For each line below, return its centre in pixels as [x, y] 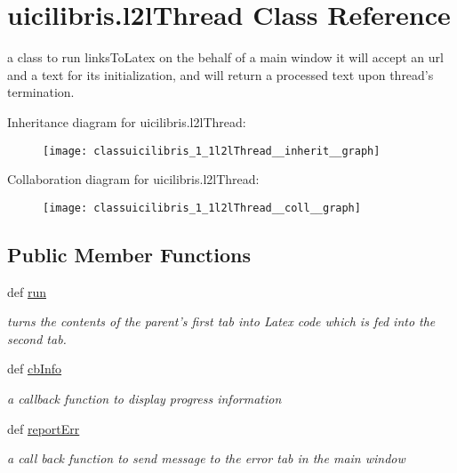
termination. [41, 92]
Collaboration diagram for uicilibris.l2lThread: [133, 179]
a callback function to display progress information [144, 398]
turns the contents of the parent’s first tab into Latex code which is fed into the [221, 321]
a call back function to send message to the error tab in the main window [206, 458]
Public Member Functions [129, 254]
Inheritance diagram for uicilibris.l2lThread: [127, 121]
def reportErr [44, 428]
